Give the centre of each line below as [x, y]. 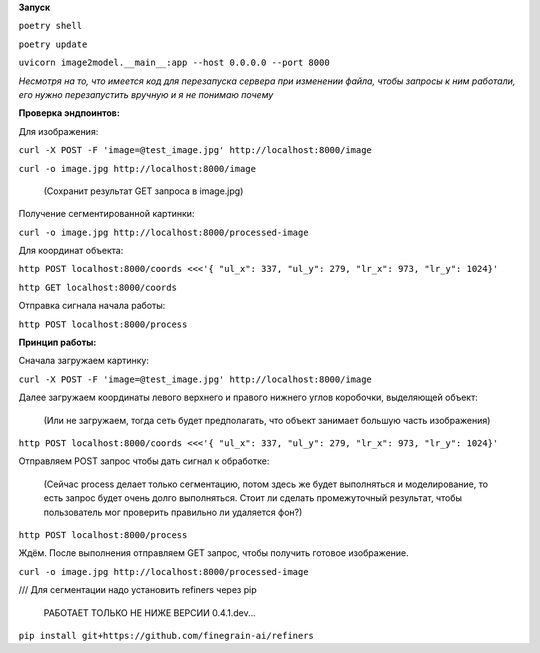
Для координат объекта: [71, 251]
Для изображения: [58, 131]
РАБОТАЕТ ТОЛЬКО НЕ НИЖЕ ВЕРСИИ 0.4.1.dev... [149, 612]
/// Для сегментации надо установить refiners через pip [137, 590]
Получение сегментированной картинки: [106, 214]
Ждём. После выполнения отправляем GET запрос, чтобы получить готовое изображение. [213, 553]
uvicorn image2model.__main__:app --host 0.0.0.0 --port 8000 [174, 63]
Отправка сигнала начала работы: [92, 306]
